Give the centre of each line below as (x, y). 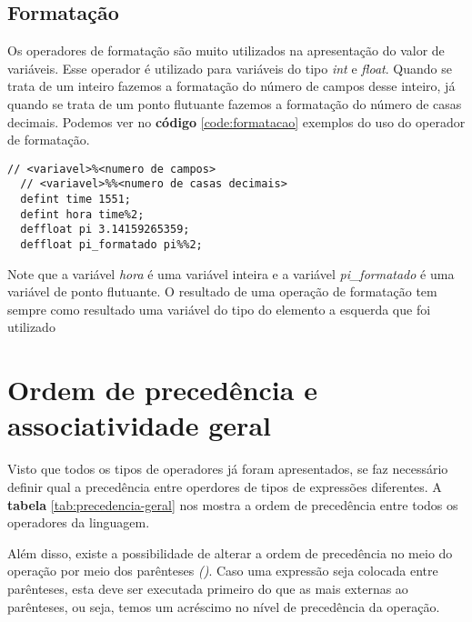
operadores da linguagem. (79, 522)
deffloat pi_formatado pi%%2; (111, 245)
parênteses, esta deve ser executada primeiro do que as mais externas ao (208, 588)
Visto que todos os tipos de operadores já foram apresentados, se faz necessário (228, 469)
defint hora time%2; (82, 214)
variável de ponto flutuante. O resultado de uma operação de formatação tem (222, 291)
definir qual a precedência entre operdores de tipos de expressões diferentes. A (225, 486)
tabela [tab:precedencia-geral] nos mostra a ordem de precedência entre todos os (233, 504)
